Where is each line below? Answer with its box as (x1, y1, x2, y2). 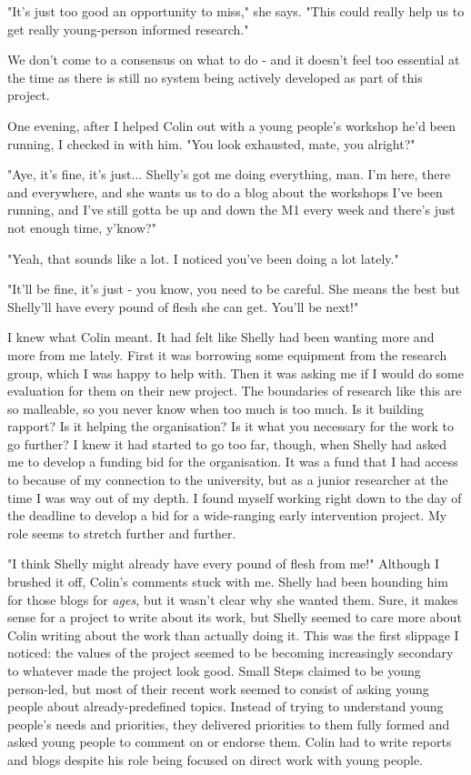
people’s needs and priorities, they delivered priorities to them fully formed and (7, 714, 450, 733)
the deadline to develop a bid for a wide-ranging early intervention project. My (7, 506, 447, 525)
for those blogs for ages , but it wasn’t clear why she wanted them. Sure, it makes (7, 589, 458, 609)
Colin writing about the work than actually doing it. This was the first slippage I (7, 625, 459, 644)
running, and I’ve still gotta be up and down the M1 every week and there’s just (7, 200, 456, 219)
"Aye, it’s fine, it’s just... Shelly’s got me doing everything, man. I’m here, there (7, 165, 451, 184)
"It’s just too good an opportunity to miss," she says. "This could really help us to (7, 2, 465, 20)
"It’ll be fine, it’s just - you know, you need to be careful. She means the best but (7, 279, 460, 298)
